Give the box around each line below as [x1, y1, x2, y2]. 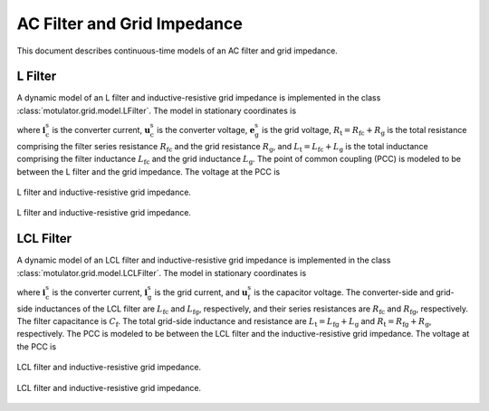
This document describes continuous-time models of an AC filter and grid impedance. [16, 45, 339, 56]
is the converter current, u [52, 125, 151, 136]
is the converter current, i [52, 286, 149, 298]
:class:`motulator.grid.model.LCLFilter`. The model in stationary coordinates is [16, 267, 307, 278]
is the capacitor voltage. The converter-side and [254, 286, 435, 298]
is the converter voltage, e [157, 125, 255, 136]
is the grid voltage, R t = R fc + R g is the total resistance [261, 125, 467, 138]
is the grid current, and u [154, 286, 248, 298]
